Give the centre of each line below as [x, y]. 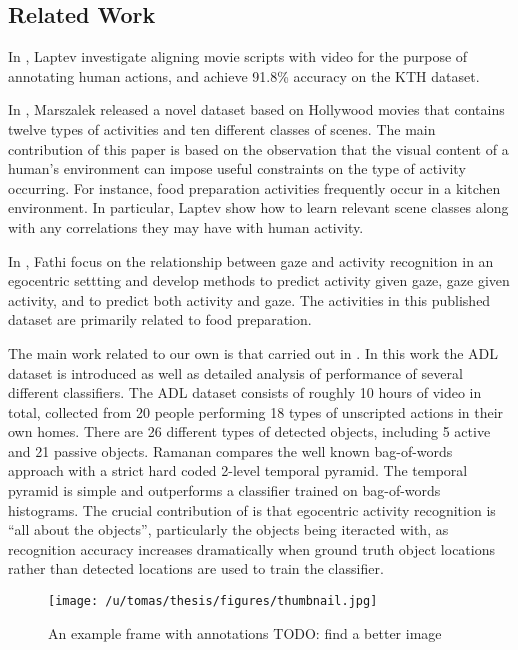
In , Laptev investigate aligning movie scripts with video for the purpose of [238, 56]
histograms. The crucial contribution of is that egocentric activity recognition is [252, 509]
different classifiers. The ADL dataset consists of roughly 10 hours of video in [245, 392]
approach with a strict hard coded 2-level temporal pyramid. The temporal [238, 470]
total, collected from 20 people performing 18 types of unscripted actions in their [256, 411]
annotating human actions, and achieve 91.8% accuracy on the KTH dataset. [244, 75]
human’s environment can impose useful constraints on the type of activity [237, 168]
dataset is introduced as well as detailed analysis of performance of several [235, 372]
